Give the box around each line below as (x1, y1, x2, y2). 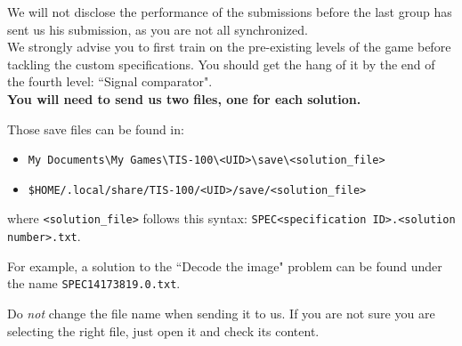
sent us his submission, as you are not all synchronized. (7, 20, 308, 38)
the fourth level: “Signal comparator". (7, 72, 213, 91)
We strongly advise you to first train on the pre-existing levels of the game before (7, 37, 451, 56)
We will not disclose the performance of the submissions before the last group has (7, 3, 452, 20)
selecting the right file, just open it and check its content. (7, 321, 320, 340)
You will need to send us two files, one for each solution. (7, 89, 361, 108)
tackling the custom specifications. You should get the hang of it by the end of (7, 54, 435, 73)
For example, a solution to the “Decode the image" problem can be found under (7, 256, 442, 275)
